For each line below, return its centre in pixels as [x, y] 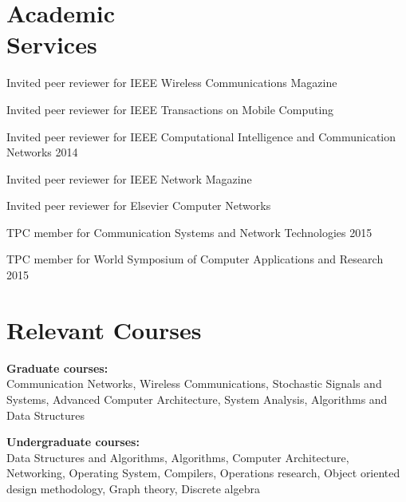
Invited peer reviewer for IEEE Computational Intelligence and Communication [201, 136]
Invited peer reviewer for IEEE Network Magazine [129, 178]
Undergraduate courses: [73, 442]
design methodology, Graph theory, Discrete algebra [133, 488]
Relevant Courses [104, 329]
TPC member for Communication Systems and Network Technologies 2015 [189, 232]
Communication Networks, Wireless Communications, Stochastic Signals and [194, 383]
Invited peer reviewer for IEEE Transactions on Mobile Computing [170, 109]
